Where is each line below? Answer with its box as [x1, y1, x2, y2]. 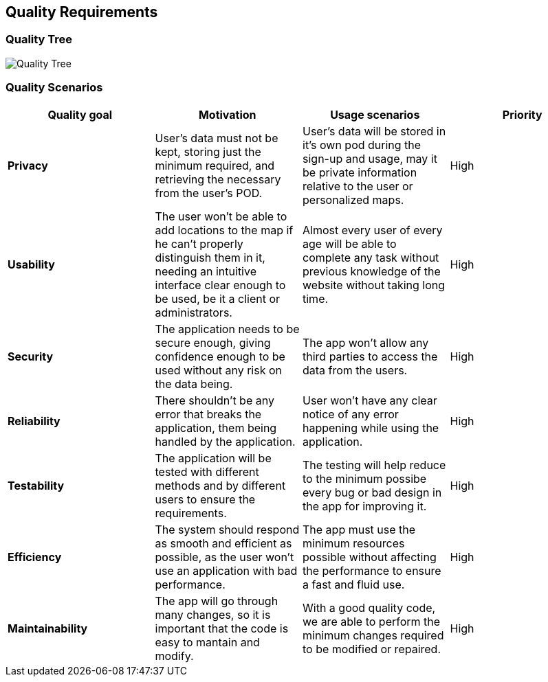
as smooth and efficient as [155, 536, 292, 550]
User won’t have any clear [303, 393, 437, 407]
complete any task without [303, 250, 439, 264]
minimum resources [303, 536, 405, 550]
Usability [8, 257, 55, 271]
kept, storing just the [155, 144, 261, 159]
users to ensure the [155, 492, 256, 506]
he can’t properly [155, 236, 243, 251]
